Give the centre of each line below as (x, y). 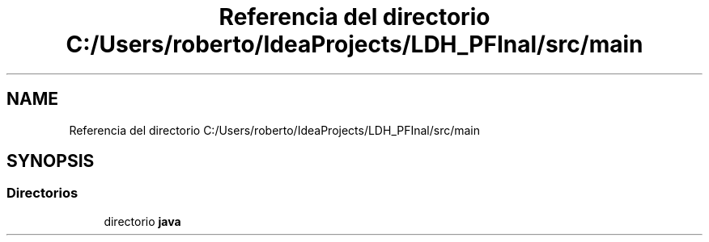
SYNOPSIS (51, 161)
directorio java (142, 221)
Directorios (42, 193)
